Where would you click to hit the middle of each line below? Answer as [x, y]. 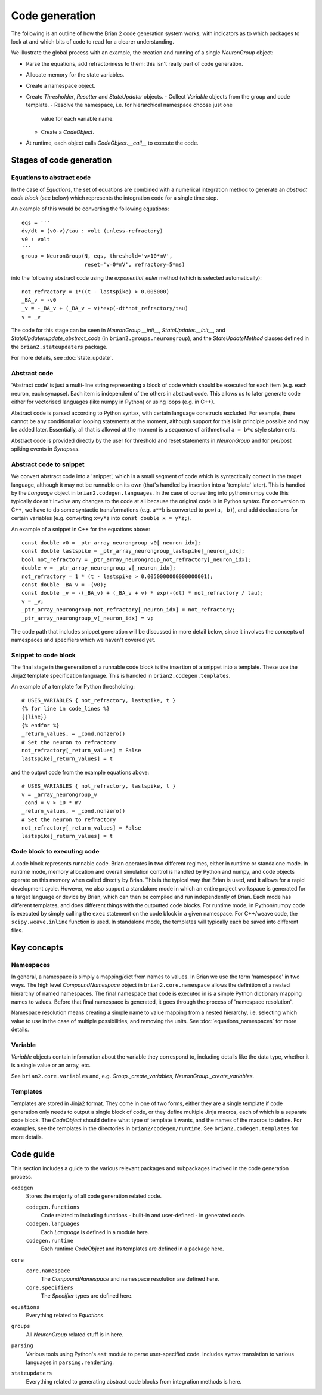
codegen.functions [53, 1207]
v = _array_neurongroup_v [60, 794]
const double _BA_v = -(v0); [64, 585]
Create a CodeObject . [68, 132]
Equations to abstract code [51, 178]
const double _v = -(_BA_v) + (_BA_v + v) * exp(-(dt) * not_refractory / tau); [143, 593]
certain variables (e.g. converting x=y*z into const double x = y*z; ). [101, 518]
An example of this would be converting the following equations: [90, 209]
